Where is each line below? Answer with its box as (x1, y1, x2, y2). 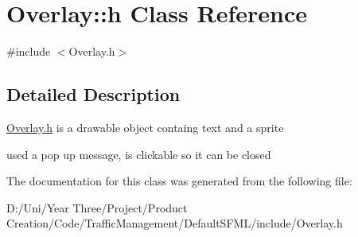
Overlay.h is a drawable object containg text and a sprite (6, 118, 284, 135)
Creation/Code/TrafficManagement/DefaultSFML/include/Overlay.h (6, 215, 343, 231)
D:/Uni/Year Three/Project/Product (6, 199, 188, 216)
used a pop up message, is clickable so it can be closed (6, 146, 271, 162)
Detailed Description (6, 82, 181, 107)
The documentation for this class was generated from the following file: (6, 173, 352, 189)
